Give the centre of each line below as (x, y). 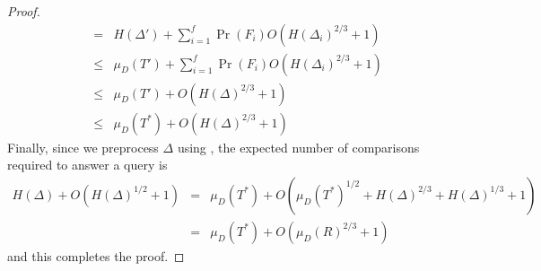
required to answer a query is (87, 165)
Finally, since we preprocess (83, 147)
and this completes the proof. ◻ (96, 255)
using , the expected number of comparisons (298, 147)
